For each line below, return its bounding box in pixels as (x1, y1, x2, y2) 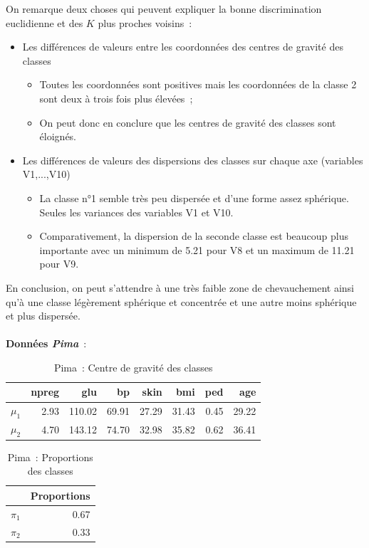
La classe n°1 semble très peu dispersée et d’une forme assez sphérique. (39, 190, 349, 205)
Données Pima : (6, 336, 87, 351)
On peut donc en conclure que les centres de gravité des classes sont (39, 115, 336, 130)
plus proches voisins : (98, 15, 192, 30)
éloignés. (39, 129, 77, 144)
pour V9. (39, 256, 79, 271)
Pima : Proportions (7, 449, 93, 464)
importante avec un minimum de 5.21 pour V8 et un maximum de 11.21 (39, 242, 355, 257)
